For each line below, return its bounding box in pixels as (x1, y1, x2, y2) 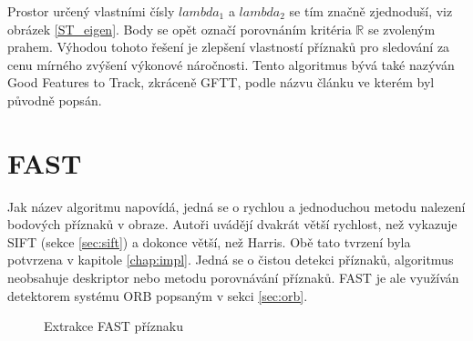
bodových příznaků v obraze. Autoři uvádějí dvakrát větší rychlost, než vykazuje (7, 215, 458, 234)
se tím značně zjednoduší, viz (289, 2, 453, 20)
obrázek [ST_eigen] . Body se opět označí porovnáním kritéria (7, 19, 352, 38)
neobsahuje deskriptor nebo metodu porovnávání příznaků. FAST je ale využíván (7, 268, 459, 287)
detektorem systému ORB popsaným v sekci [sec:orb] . (7, 286, 308, 305)
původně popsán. (7, 90, 102, 109)
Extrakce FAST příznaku (44, 316, 183, 336)
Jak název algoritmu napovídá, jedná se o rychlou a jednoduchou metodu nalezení (7, 196, 466, 216)
